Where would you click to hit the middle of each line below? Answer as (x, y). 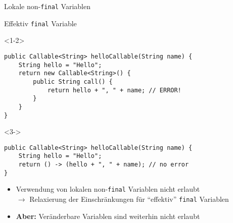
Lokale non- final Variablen (48, 6)
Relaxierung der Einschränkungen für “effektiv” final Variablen (129, 199)
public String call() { (73, 81)
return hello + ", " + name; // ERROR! (114, 90)
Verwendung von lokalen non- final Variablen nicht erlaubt (108, 189)
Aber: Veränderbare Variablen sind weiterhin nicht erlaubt (108, 216)
